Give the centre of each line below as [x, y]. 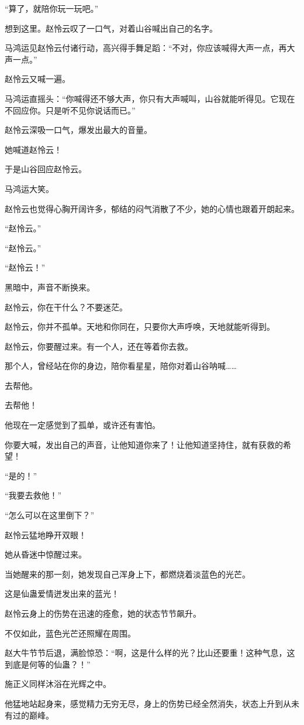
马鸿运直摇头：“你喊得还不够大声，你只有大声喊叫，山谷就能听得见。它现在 [150, 98]
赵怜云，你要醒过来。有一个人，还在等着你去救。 [99, 346]
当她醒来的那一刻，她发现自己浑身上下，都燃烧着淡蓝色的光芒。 [127, 574]
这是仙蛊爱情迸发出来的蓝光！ [62, 594]
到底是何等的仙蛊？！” [48, 664]
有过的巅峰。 [29, 715]
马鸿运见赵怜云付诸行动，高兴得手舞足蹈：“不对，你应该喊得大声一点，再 [146, 48]
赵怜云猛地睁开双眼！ [46, 534]
